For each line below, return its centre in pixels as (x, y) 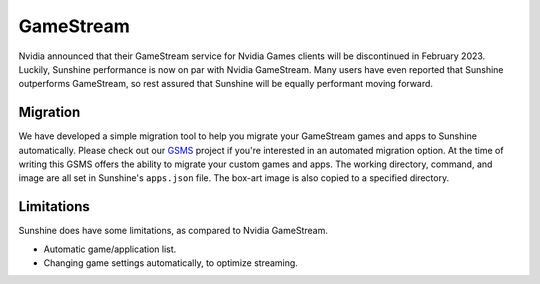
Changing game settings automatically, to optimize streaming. (171, 263)
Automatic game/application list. (110, 249)
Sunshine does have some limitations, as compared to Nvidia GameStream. (173, 231)
